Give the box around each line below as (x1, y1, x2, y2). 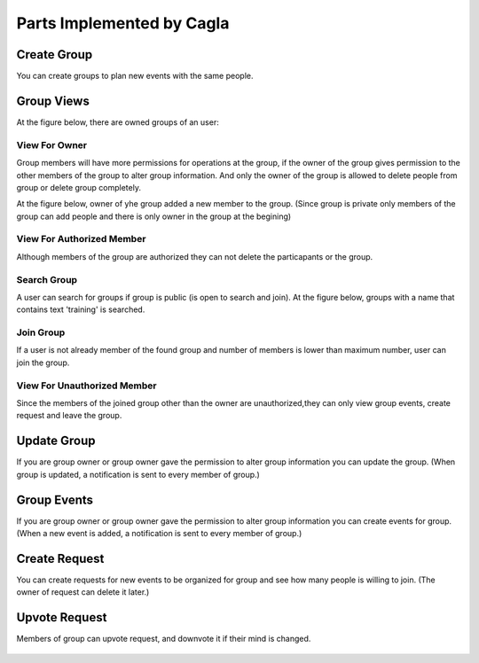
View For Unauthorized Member (16, 379, 157, 392)
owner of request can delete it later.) (16, 587, 150, 597)
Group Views (16, 93, 90, 108)
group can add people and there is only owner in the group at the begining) (16, 211, 292, 222)
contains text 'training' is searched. (16, 304, 145, 315)
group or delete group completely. (16, 182, 142, 192)
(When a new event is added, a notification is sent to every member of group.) (16, 528, 302, 538)
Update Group (16, 433, 96, 448)
